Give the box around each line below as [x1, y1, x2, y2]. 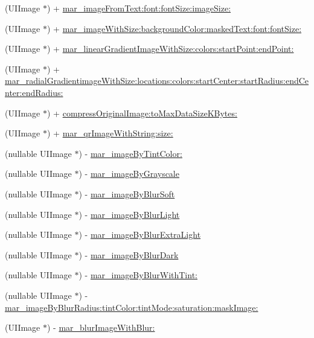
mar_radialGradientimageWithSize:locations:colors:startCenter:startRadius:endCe [5, 74, 309, 87]
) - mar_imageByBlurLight [78, 208, 180, 220]
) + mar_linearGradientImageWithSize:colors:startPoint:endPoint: [47, 42, 294, 55]
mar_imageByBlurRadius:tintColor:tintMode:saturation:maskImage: [5, 301, 258, 313]
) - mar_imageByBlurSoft [78, 187, 175, 200]
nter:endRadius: [5, 86, 63, 98]
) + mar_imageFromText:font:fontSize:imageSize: [47, 2, 231, 14]
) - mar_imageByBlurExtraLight [78, 228, 201, 241]
